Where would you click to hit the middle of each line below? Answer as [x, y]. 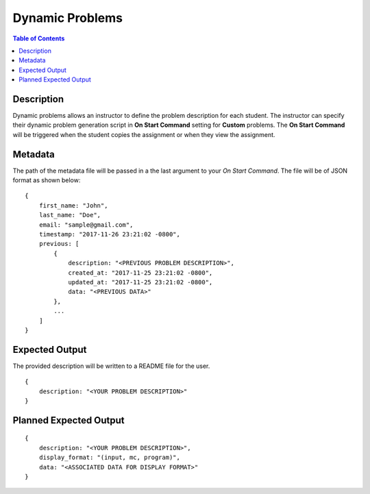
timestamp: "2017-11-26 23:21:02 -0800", [110, 234]
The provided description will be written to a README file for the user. [111, 366]
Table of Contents [39, 38]
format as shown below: [47, 180]
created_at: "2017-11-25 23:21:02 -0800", [140, 273]
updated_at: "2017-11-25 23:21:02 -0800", [140, 282]
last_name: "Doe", [70, 215]
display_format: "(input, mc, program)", [110, 458]
